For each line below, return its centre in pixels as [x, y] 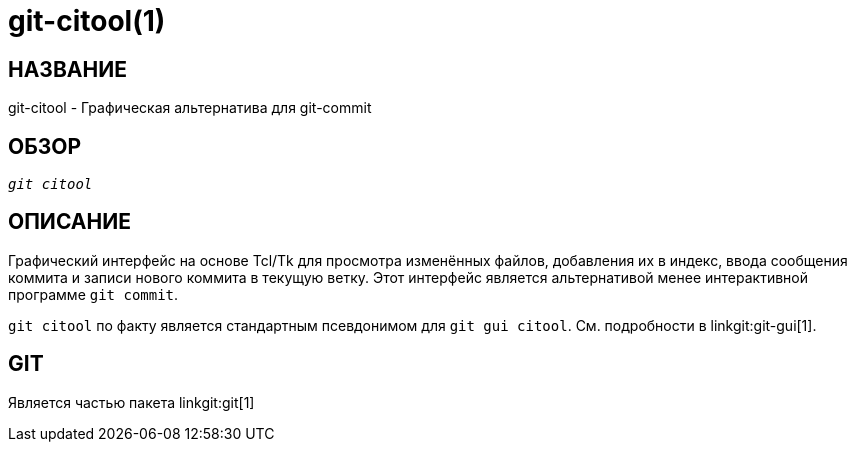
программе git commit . [93, 294]
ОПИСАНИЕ [69, 222]
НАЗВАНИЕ [67, 69]
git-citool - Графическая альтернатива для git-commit [190, 108]
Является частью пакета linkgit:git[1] [131, 402]
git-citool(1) [87, 21]
